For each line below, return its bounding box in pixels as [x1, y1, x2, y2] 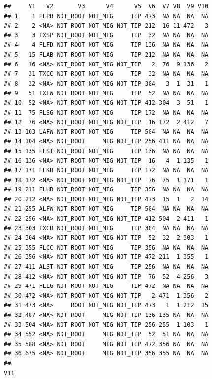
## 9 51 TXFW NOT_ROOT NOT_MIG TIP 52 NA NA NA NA [4, 90, 209, 97]
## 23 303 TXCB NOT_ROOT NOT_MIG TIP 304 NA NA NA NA [4, 224, 209, 232]
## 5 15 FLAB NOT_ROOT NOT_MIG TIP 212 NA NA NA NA [4, 51, 209, 58]
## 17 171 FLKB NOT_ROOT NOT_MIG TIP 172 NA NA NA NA [4, 167, 209, 174]
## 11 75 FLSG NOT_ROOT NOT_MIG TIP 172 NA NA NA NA [4, 109, 209, 116]
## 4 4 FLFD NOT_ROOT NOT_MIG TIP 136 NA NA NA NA [4, 41, 209, 49]
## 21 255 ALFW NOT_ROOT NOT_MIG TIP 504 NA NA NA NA [4, 205, 209, 213]
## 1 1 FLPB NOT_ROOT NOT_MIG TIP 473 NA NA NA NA [4, 12, 209, 20]
